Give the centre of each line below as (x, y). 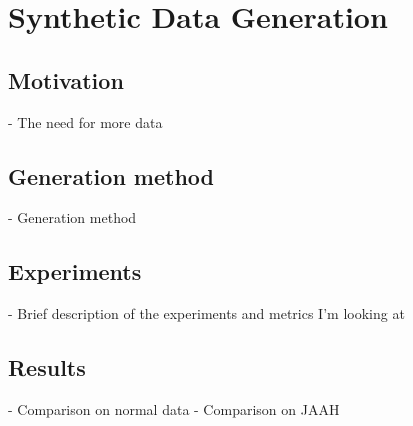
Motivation (66, 79)
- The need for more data (85, 121)
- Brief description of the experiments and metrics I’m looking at (206, 313)
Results (47, 367)
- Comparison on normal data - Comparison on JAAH (174, 408)
